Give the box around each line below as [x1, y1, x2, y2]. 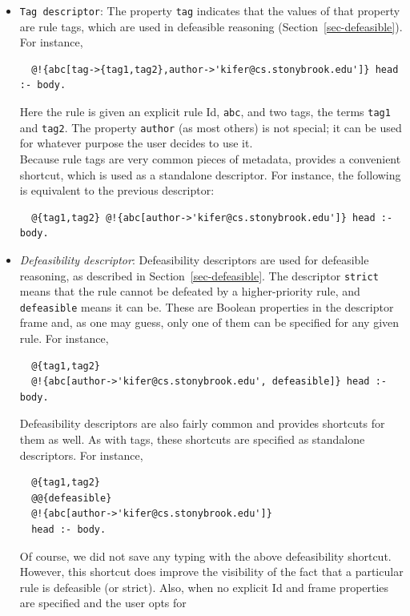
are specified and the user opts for [19, 594, 187, 611]
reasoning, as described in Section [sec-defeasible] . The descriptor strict [19, 267, 379, 284]
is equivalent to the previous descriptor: [19, 182, 215, 199]
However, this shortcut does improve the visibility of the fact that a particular [19, 563, 404, 580]
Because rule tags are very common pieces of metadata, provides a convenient [19, 150, 401, 167]
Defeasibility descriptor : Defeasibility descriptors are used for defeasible [19, 251, 369, 268]
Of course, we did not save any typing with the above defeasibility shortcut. [19, 547, 392, 564]
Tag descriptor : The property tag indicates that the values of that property [19, 2, 400, 18]
